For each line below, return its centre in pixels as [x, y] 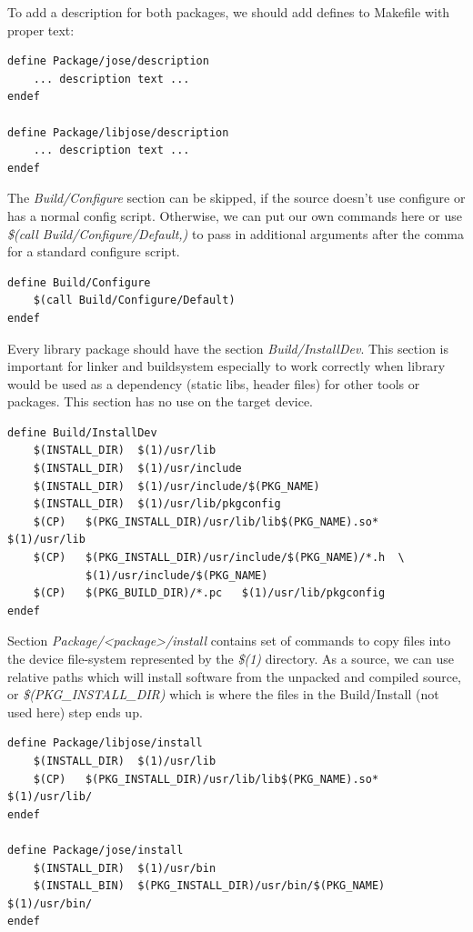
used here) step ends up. [75, 712]
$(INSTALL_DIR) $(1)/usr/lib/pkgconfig [157, 504]
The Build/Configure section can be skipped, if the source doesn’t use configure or [236, 198]
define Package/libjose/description [118, 132]
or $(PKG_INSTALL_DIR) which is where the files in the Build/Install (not [223, 694]
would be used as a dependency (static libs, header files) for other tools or [214, 383]
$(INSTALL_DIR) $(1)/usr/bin [125, 868]
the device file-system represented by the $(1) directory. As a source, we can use [231, 658]
